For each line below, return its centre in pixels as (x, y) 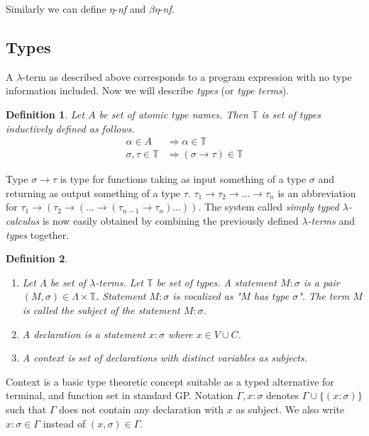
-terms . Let (119, 282)
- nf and (130, 9)
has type (271, 296)
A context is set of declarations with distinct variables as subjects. (165, 358)
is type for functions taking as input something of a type (183, 179)
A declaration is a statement (84, 334)
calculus (23, 221)
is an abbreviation (317, 192)
